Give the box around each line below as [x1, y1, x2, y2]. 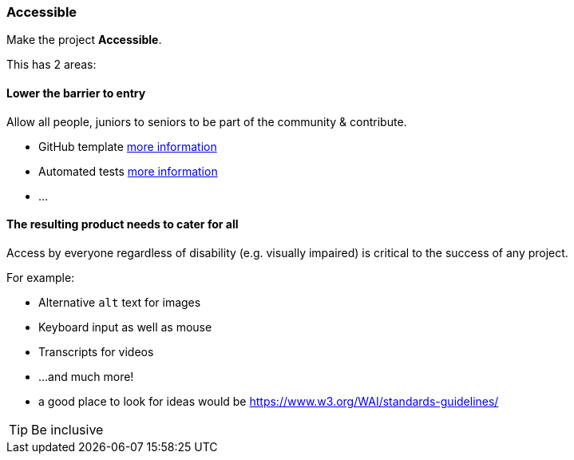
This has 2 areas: [6, 57, 97, 72]
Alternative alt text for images [38, 295, 201, 309]
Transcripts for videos [38, 344, 154, 359]
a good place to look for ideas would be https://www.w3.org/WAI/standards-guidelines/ [38, 394, 499, 408]
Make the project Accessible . [6, 33, 162, 47]
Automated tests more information [38, 164, 218, 178]
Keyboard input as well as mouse [38, 319, 212, 334]
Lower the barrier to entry [6, 85, 146, 100]
